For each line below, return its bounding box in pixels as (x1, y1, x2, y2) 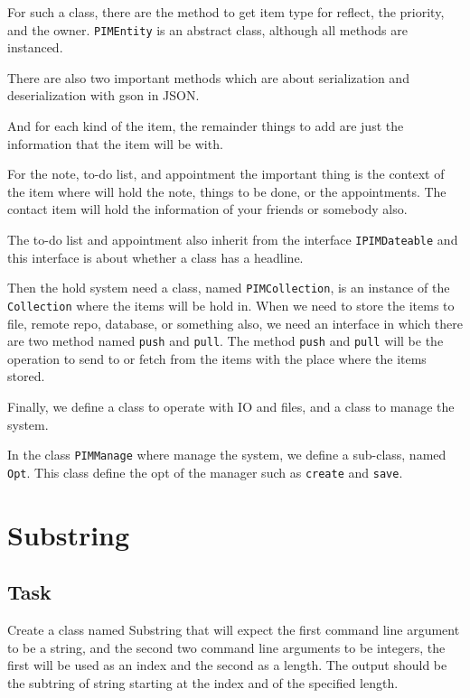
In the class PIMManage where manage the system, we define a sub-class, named (7, 445, 446, 464)
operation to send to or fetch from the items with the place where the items (7, 349, 427, 368)
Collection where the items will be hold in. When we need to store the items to (7, 295, 455, 314)
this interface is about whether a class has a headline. (7, 247, 304, 266)
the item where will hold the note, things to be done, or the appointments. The (7, 181, 446, 200)
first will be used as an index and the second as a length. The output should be (7, 656, 447, 675)
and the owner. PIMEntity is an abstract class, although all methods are (7, 20, 408, 39)
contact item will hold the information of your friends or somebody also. (7, 200, 408, 219)
